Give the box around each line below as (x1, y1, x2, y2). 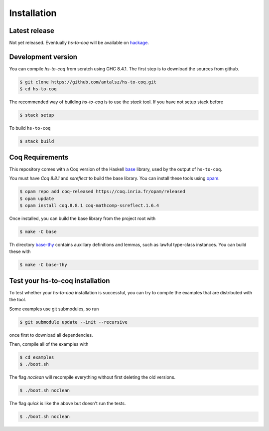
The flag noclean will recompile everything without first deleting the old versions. (9, 374, 176, 380)
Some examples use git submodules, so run (9, 306, 99, 312)
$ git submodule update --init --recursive (19, 319, 128, 325)
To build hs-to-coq (9, 125, 51, 131)
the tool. (9, 297, 26, 303)
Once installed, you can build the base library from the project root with (9, 215, 156, 221)
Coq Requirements (9, 153, 69, 162)
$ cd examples (19, 354, 54, 360)
